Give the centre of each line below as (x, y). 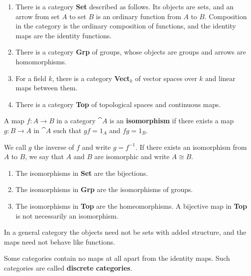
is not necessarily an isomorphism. (67, 215)
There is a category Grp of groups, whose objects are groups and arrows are (131, 52)
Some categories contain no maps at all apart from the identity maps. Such (117, 258)
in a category (76, 121)
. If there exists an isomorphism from (191, 147)
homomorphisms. (41, 61)
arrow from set (38, 16)
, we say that (44, 156)
